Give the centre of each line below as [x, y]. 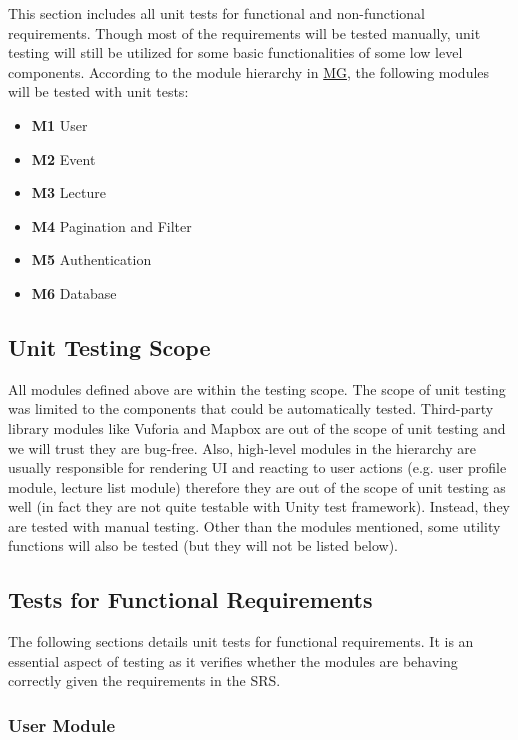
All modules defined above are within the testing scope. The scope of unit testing [257, 388]
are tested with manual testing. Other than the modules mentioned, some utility [254, 525]
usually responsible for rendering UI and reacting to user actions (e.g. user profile [257, 467]
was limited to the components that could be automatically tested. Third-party [251, 408]
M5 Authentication [91, 259]
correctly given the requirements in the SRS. [144, 680]
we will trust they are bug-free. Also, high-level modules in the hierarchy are [242, 447]
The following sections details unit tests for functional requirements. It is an [241, 641]
